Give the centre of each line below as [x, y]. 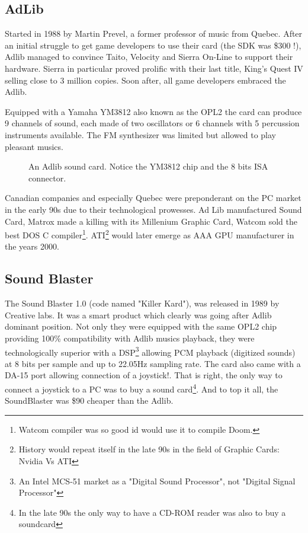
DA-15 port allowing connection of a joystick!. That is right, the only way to [144, 375]
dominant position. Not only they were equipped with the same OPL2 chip [141, 326]
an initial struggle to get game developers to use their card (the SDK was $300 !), [153, 45]
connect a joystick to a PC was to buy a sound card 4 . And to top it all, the [142, 388]
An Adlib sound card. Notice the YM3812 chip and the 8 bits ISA [148, 166]
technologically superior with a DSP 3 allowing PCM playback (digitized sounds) [150, 351]
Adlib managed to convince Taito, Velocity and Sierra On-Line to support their [149, 57]
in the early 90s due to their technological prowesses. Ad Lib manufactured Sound [153, 209]
